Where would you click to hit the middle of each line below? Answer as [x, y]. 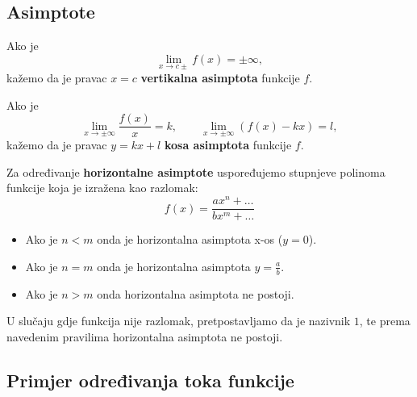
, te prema [385, 321]
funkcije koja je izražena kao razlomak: [102, 188]
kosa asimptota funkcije [228, 145]
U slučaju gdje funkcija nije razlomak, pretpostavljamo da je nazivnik [179, 321]
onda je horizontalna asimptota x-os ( [190, 239]
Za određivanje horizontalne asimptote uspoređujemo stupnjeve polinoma [196, 171]
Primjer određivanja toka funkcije [150, 380]
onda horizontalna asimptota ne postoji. [196, 293]
